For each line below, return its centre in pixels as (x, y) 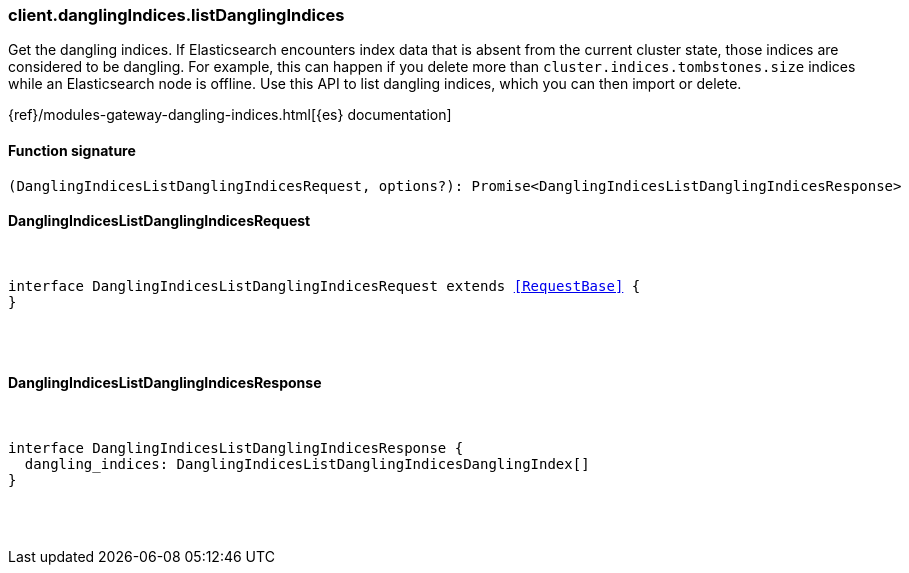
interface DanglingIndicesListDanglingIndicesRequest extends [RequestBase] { (324, 285)
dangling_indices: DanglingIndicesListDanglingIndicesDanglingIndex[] (307, 464)
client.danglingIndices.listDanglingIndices (176, 15)
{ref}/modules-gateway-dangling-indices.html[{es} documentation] (230, 115)
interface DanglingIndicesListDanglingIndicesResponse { (236, 448)
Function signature (72, 150)
